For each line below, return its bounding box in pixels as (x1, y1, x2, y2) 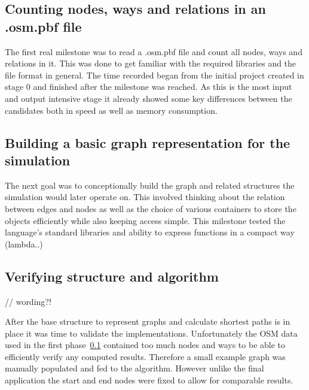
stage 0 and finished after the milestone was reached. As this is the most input (5, 80, 292, 93)
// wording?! (5, 295, 51, 307)
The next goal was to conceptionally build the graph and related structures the (5, 179, 295, 191)
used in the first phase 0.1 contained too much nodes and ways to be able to (5, 338, 286, 351)
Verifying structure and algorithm (5, 267, 219, 285)
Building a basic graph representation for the (5, 133, 290, 152)
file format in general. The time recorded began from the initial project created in (5, 68, 304, 81)
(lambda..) (5, 237, 43, 250)
